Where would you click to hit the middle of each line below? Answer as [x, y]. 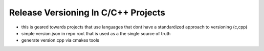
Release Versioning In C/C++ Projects [87, 13]
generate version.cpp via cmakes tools [60, 40]
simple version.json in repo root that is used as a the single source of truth [96, 33]
